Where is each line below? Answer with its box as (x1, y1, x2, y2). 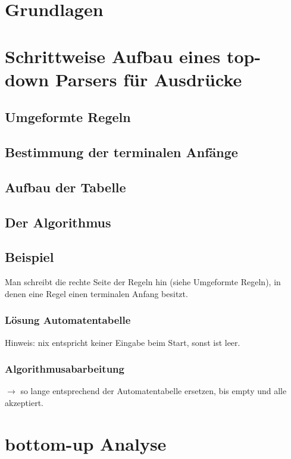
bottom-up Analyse (5, 431, 167, 455)
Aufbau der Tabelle (5, 177, 126, 196)
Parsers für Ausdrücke (55, 67, 242, 91)
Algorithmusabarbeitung (5, 361, 124, 376)
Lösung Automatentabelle (5, 313, 131, 327)
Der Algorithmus (5, 213, 111, 231)
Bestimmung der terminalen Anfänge (5, 143, 238, 161)
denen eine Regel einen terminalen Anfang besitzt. (5, 287, 188, 299)
